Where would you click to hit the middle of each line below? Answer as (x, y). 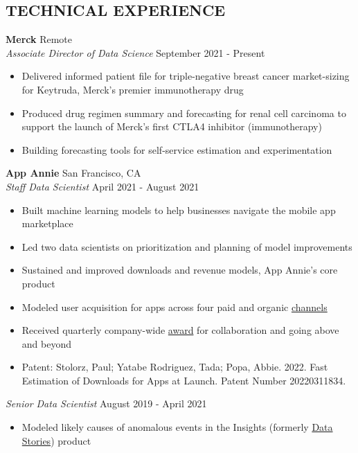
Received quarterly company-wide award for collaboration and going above (180, 330)
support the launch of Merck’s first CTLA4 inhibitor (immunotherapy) (172, 126)
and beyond (46, 343)
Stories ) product (56, 440)
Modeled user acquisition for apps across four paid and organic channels (174, 307)
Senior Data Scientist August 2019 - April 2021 (106, 403)
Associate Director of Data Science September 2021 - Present (135, 52)
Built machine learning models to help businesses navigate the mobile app (179, 210)
